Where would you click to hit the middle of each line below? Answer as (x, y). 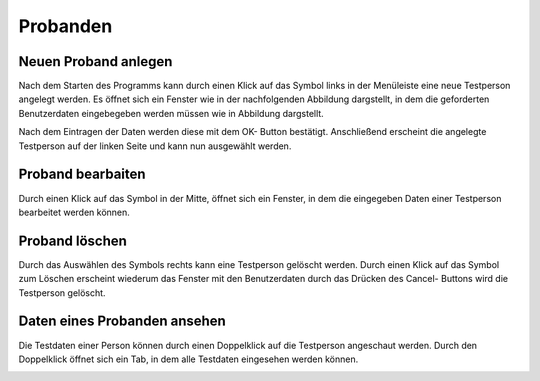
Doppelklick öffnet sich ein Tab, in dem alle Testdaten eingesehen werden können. (188, 359)
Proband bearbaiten (82, 174)
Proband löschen (72, 240)
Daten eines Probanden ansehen (122, 321)
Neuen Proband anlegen (95, 61)
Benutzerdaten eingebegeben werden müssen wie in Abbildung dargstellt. (171, 113)
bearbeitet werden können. (74, 212)
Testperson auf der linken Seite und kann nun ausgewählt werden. (155, 146)
